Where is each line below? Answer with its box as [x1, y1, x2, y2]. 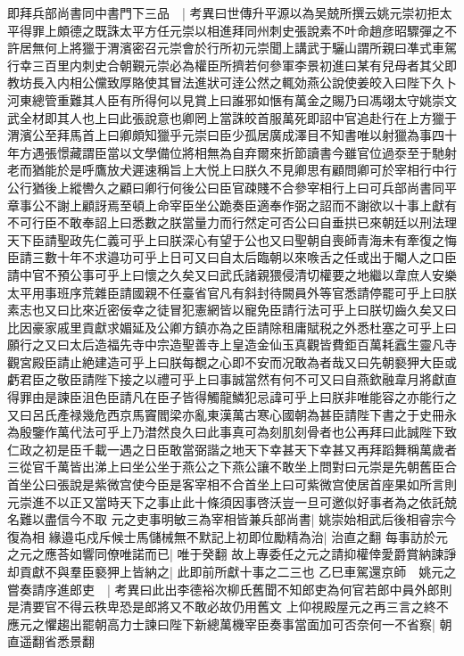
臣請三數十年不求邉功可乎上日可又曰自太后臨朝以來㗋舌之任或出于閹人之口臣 [7, 248, 457, 266]
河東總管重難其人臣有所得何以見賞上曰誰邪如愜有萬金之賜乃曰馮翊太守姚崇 [7, 90, 444, 109]
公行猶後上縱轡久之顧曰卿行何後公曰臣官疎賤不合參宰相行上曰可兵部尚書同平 [7, 177, 457, 196]
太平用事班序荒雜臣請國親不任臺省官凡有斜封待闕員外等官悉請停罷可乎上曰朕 [7, 283, 457, 301]
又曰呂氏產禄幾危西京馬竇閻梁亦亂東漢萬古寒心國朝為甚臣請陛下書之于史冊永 [7, 405, 457, 423]
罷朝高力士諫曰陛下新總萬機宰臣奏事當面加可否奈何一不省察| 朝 [81, 614, 452, 633]
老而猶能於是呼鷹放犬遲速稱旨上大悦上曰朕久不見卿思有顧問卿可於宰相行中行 [7, 160, 457, 179]
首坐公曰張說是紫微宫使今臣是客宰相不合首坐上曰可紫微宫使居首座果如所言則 [7, 475, 457, 494]
